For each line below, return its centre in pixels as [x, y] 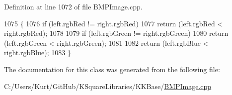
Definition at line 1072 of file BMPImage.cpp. [73, 6]
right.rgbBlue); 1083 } [38, 52]
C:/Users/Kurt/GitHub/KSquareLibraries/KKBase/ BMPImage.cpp [108, 86]
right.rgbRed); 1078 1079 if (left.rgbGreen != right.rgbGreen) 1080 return [116, 33]
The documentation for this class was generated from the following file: [112, 69]
